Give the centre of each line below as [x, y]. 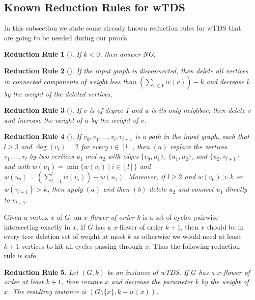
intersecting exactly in [37, 226]
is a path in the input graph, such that [192, 136]
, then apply [65, 189]
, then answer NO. [128, 54]
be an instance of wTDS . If [148, 272]
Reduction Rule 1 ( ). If [43, 54]
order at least [24, 282]
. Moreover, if [144, 177]
